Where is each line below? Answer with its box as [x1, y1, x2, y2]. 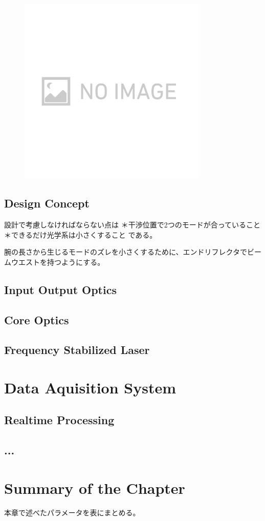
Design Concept [4, 195, 90, 211]
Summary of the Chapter [4, 477, 185, 498]
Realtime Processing [4, 412, 115, 428]
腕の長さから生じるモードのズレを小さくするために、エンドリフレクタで [4, 246, 248, 257]
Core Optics [4, 311, 69, 327]
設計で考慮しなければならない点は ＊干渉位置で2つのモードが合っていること [4, 219, 260, 230]
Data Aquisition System [4, 377, 176, 398]
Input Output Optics [4, 281, 117, 297]
